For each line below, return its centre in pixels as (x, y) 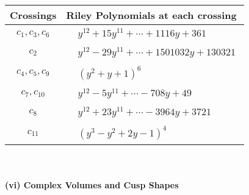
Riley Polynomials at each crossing (151, 15)
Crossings (33, 15)
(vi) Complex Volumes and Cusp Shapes (92, 184)
